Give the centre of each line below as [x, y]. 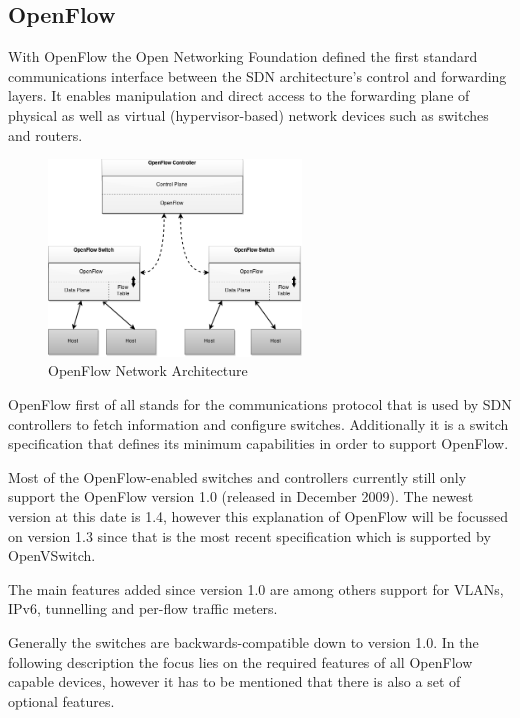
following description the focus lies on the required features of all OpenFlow [240, 661]
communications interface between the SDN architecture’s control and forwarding [257, 75]
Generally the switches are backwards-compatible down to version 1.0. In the [243, 641]
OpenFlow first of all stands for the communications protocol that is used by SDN [260, 403]
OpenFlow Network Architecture [148, 370]
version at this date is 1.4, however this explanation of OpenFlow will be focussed [258, 515]
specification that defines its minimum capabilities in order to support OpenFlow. [258, 443]
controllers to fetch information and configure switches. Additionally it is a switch [258, 423]
